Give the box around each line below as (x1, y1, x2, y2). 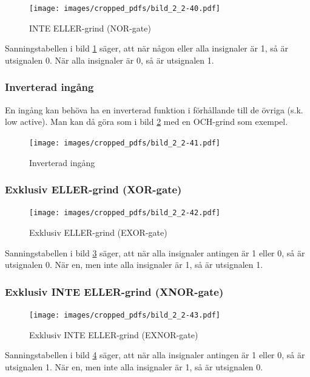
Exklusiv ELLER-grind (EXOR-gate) (29, 225, 167, 238)
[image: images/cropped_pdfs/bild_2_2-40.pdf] (29, 4, 220, 13)
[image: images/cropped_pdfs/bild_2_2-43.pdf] (29, 310, 220, 319)
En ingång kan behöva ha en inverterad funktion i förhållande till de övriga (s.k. (5, 103, 303, 116)
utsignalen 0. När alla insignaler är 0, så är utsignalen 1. (5, 53, 214, 66)
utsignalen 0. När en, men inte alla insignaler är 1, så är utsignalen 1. (5, 258, 263, 271)
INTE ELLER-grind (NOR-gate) (29, 21, 151, 34)
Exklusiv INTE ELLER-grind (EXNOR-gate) (29, 328, 198, 341)
